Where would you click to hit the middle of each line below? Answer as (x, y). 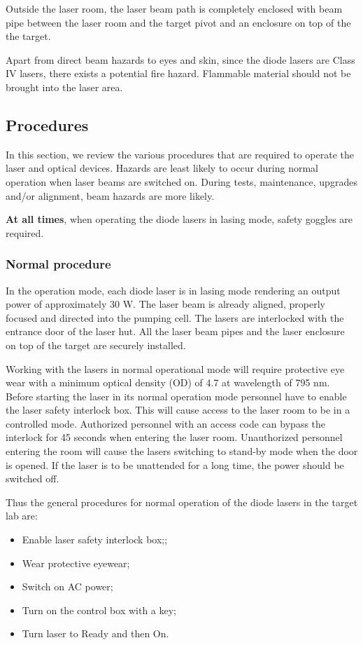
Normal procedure (58, 264)
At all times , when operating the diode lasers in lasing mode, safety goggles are (179, 219)
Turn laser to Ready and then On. (95, 633)
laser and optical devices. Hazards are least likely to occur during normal (162, 168)
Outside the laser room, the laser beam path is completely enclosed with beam (174, 8)
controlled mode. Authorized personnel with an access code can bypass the (166, 423)
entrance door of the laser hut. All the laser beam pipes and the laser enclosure (175, 331)
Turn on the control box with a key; (99, 610)
